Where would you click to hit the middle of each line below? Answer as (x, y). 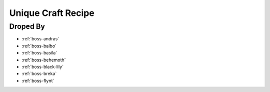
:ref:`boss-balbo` (39, 46)
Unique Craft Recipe (52, 13)
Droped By (27, 26)
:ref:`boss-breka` (39, 74)
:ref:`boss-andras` (40, 39)
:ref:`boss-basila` (39, 53)
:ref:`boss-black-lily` (43, 67)
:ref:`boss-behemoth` (44, 60)
